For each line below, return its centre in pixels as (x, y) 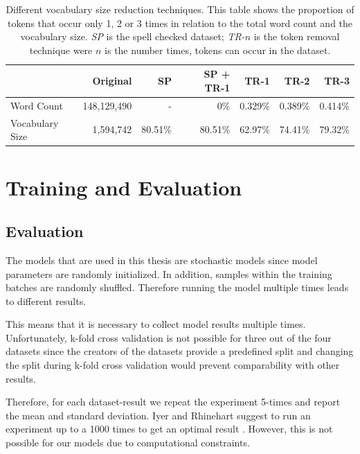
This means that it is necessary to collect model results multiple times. (156, 324)
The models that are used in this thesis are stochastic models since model (162, 260)
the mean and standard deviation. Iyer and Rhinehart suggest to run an (158, 415)
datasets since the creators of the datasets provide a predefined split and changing (180, 351)
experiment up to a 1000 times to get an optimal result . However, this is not (169, 429)
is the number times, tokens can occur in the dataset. (218, 50)
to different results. (46, 300)
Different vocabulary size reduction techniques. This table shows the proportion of (180, 9)
